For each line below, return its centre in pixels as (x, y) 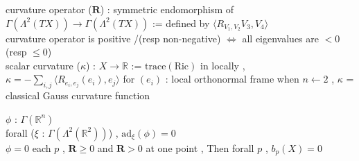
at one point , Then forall (200, 147)
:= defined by (181, 23)
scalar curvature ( (43, 65)
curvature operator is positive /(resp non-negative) (113, 38)
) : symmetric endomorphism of (167, 9)
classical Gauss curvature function (78, 95)
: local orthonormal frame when (232, 79)
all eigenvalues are (280, 38)
